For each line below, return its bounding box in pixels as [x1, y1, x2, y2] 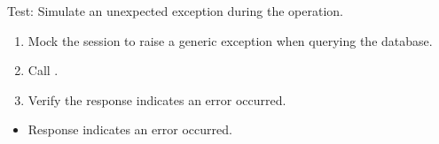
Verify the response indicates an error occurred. [27, 90, 286, 109]
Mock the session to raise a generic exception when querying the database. [27, 31, 433, 49]
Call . [27, 61, 59, 80]
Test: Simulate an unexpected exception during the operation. [7, 2, 343, 19]
